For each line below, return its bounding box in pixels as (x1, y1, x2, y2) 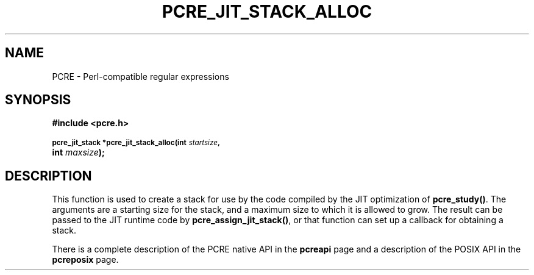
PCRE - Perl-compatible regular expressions (52, 71, 229, 82)
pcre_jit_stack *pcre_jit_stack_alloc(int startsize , (52, 138, 220, 148)
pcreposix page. (52, 254, 119, 265)
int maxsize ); (52, 147, 105, 158)
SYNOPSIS (5, 92, 71, 108)
